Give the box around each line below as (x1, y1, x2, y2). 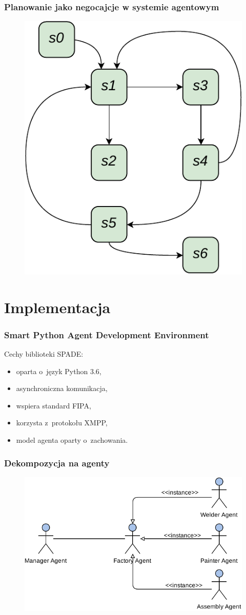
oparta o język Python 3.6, (16, 365, 101, 376)
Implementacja (4, 296, 111, 317)
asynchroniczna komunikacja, (16, 383, 108, 394)
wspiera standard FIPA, (16, 400, 91, 411)
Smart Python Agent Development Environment (4, 328, 209, 341)
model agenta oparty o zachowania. (16, 435, 128, 445)
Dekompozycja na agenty (4, 456, 110, 469)
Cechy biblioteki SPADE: (4, 348, 84, 359)
